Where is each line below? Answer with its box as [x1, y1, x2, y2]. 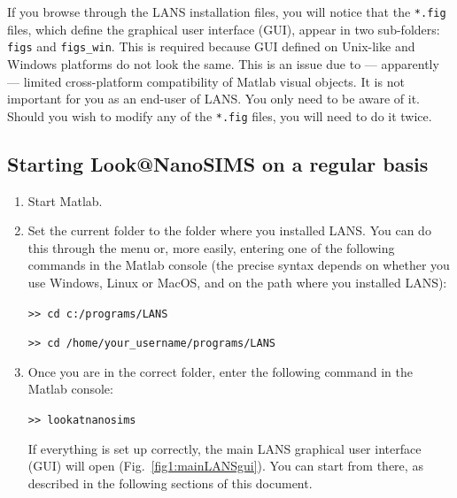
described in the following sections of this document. [27, 473, 313, 492]
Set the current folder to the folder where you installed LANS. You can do [27, 221, 431, 240]
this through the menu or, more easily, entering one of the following [27, 238, 395, 257]
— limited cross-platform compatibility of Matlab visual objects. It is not [7, 72, 405, 90]
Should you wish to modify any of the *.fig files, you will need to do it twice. [7, 106, 432, 125]
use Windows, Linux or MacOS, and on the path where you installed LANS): [27, 272, 447, 291]
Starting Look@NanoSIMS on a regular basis [7, 149, 429, 177]
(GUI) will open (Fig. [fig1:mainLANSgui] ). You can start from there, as [27, 456, 423, 475]
